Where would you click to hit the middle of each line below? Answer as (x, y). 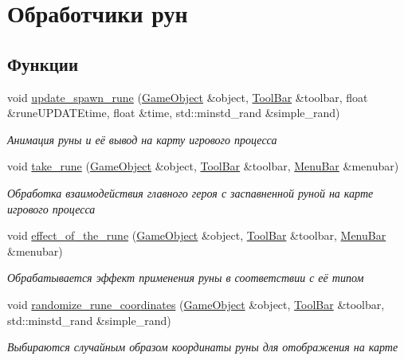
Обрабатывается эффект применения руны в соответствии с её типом (186, 278)
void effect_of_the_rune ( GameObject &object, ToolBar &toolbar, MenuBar (197, 235)
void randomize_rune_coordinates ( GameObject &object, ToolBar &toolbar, (196, 304)
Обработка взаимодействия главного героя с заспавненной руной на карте (190, 192)
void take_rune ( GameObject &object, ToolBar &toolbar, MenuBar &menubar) (203, 166)
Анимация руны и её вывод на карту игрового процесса (142, 139)
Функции (43, 63)
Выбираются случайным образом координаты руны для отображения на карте (203, 347)
